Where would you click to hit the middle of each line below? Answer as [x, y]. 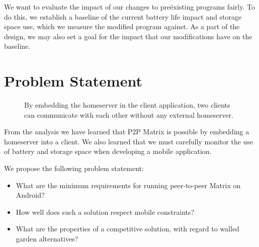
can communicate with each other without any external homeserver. [129, 114]
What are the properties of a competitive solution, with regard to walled [127, 229]
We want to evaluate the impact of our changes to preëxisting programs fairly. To [129, 7]
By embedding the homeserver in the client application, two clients [127, 105]
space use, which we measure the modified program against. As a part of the [122, 26]
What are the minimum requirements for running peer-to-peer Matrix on [128, 185]
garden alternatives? [47, 239]
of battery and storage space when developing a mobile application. [108, 151]
